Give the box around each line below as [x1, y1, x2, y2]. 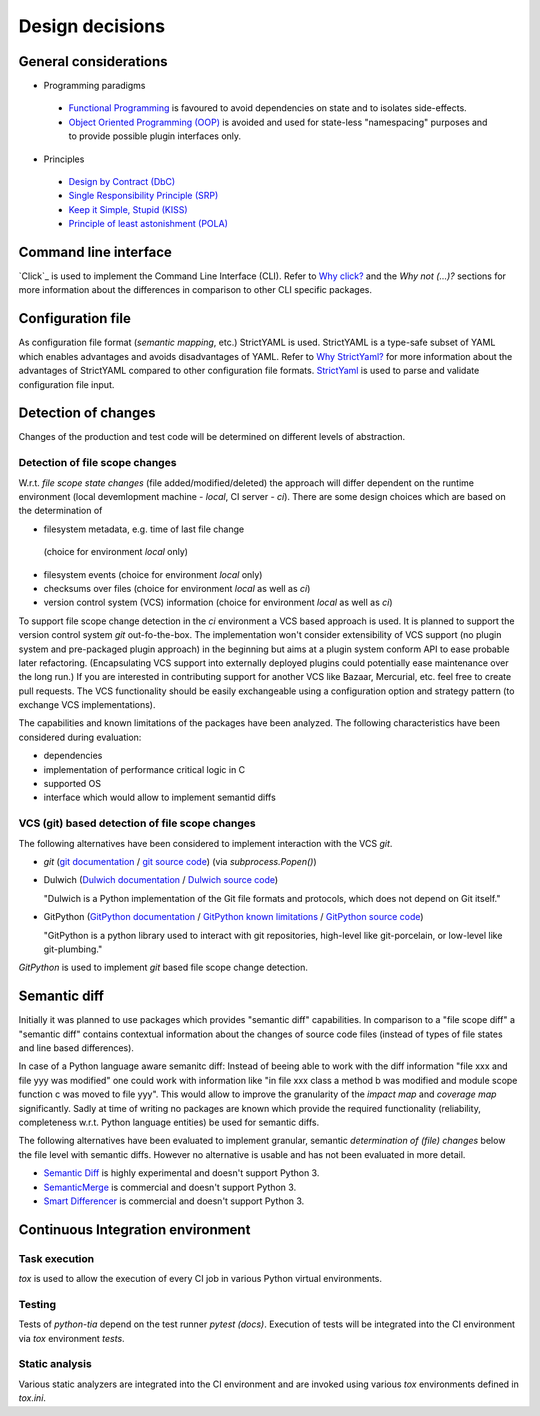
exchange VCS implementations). [18, 699, 156, 711]
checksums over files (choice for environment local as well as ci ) [43, 582, 311, 594]
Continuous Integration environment [18, 1221, 251, 1238]
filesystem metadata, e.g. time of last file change [43, 523, 245, 535]
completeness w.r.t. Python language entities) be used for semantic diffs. [18, 1116, 320, 1128]
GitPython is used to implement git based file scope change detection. [18, 961, 309, 974]
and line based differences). [18, 1041, 135, 1054]
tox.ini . [18, 1392, 47, 1404]
